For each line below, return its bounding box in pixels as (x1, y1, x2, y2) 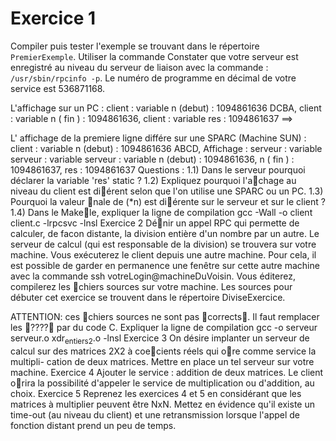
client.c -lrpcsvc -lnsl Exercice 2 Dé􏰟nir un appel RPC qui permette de (10, 217, 300, 229)
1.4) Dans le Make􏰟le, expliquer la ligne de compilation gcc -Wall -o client (10, 206, 313, 218)
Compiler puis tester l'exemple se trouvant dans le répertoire (10, 40, 260, 52)
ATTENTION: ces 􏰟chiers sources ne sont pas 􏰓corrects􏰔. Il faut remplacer (10, 310, 320, 322)
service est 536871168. (10, 82, 106, 94)
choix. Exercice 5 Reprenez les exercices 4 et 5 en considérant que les (10, 387, 302, 399)
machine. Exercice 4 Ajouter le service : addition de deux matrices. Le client (10, 366, 324, 378)
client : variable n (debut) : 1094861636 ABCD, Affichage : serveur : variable (10, 142, 323, 154)
